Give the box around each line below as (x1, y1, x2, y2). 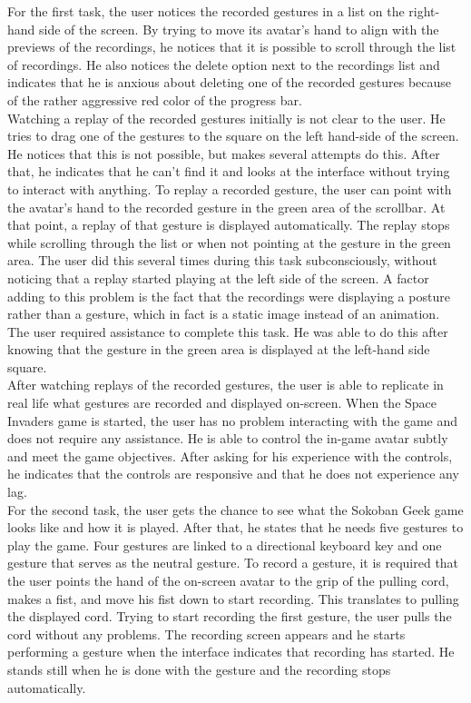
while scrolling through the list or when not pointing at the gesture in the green (7, 233, 451, 252)
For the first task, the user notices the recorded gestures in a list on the (7, 2, 405, 20)
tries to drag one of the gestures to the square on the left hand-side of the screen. (7, 126, 459, 145)
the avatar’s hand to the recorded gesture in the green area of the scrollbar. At (7, 197, 446, 216)
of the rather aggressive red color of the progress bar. (7, 90, 302, 109)
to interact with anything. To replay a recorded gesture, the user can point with (7, 179, 452, 198)
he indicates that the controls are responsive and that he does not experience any (7, 464, 459, 483)
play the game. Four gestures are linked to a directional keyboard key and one (7, 535, 442, 554)
